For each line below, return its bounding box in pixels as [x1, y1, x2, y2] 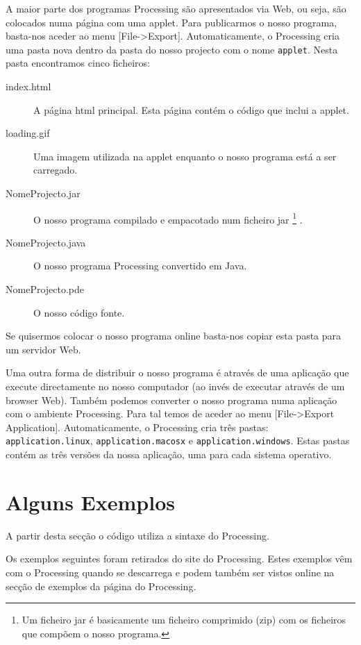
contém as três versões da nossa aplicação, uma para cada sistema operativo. [6, 447, 332, 462]
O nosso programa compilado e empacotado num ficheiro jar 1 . [33, 210, 303, 226]
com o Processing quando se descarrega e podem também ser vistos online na [6, 564, 335, 579]
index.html [6, 79, 51, 94]
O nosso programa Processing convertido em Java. [33, 258, 247, 273]
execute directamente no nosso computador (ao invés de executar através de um [6, 379, 345, 393]
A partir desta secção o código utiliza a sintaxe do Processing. [6, 528, 269, 542]
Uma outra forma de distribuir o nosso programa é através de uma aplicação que [6, 365, 349, 380]
